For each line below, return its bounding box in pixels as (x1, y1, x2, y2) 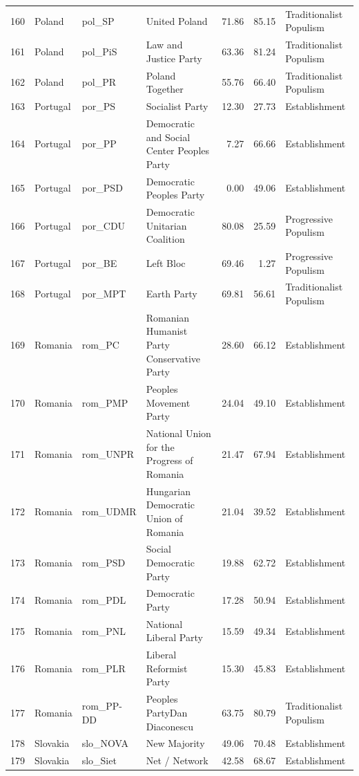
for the (146, 439, 175, 454)
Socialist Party (146, 99, 208, 113)
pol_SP (81, 13, 115, 28)
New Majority (146, 736, 205, 750)
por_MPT (81, 286, 126, 301)
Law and (146, 37, 183, 52)
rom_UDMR (81, 504, 137, 519)
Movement (146, 395, 191, 409)
